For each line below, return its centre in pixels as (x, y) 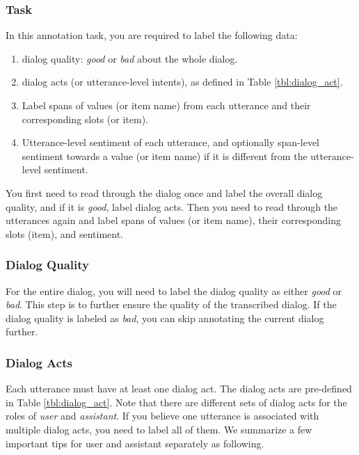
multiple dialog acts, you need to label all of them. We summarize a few (159, 429)
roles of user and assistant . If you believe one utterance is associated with (162, 416)
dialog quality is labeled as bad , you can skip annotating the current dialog (165, 318)
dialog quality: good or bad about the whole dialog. (130, 58)
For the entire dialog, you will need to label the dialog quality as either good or (174, 290)
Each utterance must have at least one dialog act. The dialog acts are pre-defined (179, 389)
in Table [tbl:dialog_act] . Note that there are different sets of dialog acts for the (176, 402)
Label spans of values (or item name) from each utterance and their (166, 105)
